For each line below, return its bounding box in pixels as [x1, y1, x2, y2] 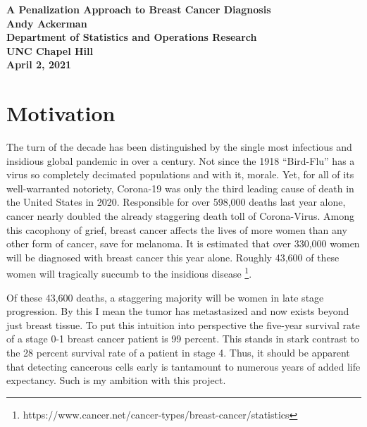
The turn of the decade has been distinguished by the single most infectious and [6, 140, 352, 154]
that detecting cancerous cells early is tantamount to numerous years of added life [6, 359, 361, 373]
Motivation [6, 99, 116, 128]
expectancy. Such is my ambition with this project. [6, 373, 226, 388]
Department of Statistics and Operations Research [6, 30, 257, 44]
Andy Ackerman [6, 16, 87, 30]
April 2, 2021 [6, 57, 72, 72]
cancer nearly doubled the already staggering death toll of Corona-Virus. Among [6, 209, 354, 223]
